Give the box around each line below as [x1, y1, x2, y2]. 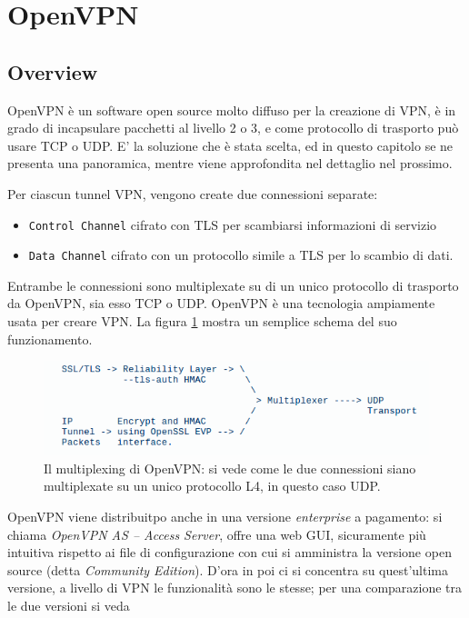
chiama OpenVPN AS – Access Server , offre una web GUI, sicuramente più [7, 524, 426, 543]
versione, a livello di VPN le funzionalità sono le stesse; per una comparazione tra [7, 578, 463, 597]
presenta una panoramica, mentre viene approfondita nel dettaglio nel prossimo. [7, 154, 453, 173]
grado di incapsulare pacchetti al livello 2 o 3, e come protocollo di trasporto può [7, 118, 459, 137]
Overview [7, 57, 98, 85]
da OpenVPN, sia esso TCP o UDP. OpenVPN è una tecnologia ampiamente [7, 294, 435, 313]
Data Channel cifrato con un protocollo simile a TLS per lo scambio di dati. [28, 245, 454, 264]
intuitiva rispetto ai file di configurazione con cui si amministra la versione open [7, 543, 452, 562]
